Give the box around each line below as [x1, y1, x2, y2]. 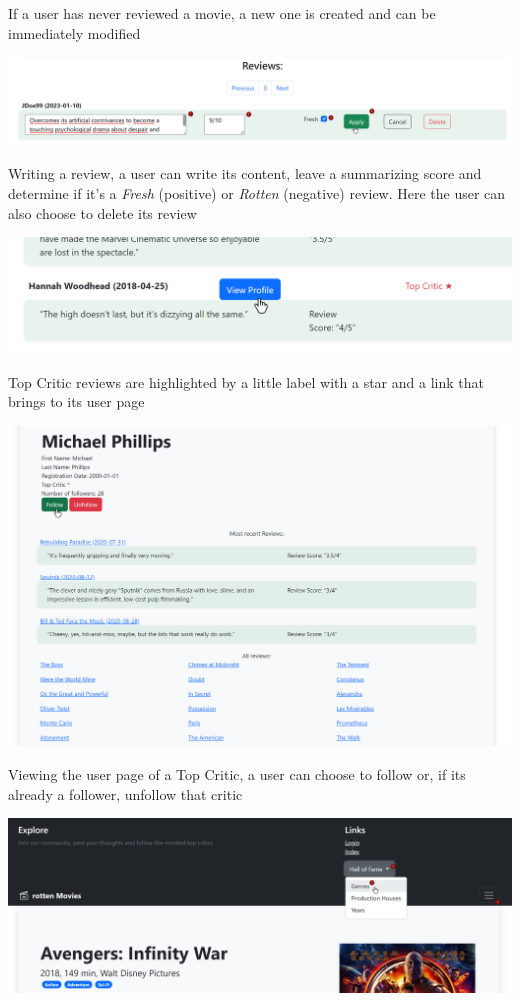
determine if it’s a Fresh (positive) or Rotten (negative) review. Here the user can [8, 182, 506, 203]
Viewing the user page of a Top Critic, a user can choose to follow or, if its [8, 764, 466, 785]
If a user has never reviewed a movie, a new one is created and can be [8, 3, 436, 23]
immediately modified [8, 22, 141, 43]
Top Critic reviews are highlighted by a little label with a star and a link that [8, 371, 484, 392]
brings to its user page [8, 391, 145, 412]
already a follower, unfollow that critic [8, 783, 243, 804]
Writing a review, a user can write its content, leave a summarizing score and [8, 163, 482, 184]
